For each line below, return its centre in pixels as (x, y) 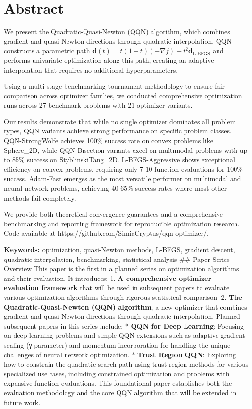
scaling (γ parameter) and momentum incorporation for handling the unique (117, 344)
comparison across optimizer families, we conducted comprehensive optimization (123, 95)
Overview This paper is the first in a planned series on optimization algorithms (122, 269)
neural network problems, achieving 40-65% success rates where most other (116, 188)
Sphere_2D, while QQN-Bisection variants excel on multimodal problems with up (126, 150)
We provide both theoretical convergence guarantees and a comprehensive (114, 214)
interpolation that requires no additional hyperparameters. (91, 69)
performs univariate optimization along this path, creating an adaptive (109, 60)
